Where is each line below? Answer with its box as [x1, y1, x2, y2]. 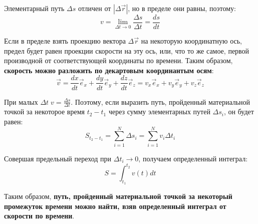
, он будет [224, 106, 254, 117]
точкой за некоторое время [4, 106, 85, 117]
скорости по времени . [4, 210, 75, 221]
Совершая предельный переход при [4, 153, 112, 163]
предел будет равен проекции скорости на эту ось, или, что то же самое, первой [4, 45, 249, 56]
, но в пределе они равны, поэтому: [128, 3, 236, 13]
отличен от [78, 3, 111, 13]
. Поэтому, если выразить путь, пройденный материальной [71, 96, 250, 107]
